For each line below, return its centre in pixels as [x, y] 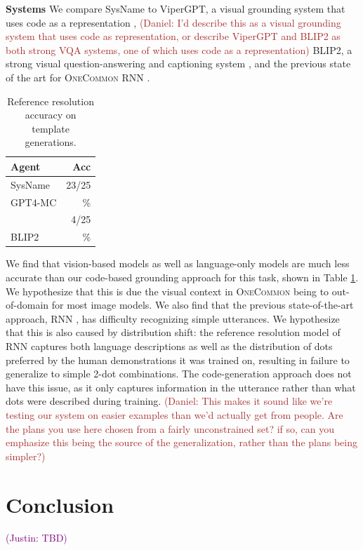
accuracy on [51, 115]
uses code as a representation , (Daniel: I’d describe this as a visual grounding [173, 22]
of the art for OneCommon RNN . [78, 77]
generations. [51, 142]
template [51, 128]
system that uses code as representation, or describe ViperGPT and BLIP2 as [173, 36]
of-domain [27, 305]
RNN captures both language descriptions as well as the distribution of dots [169, 346]
